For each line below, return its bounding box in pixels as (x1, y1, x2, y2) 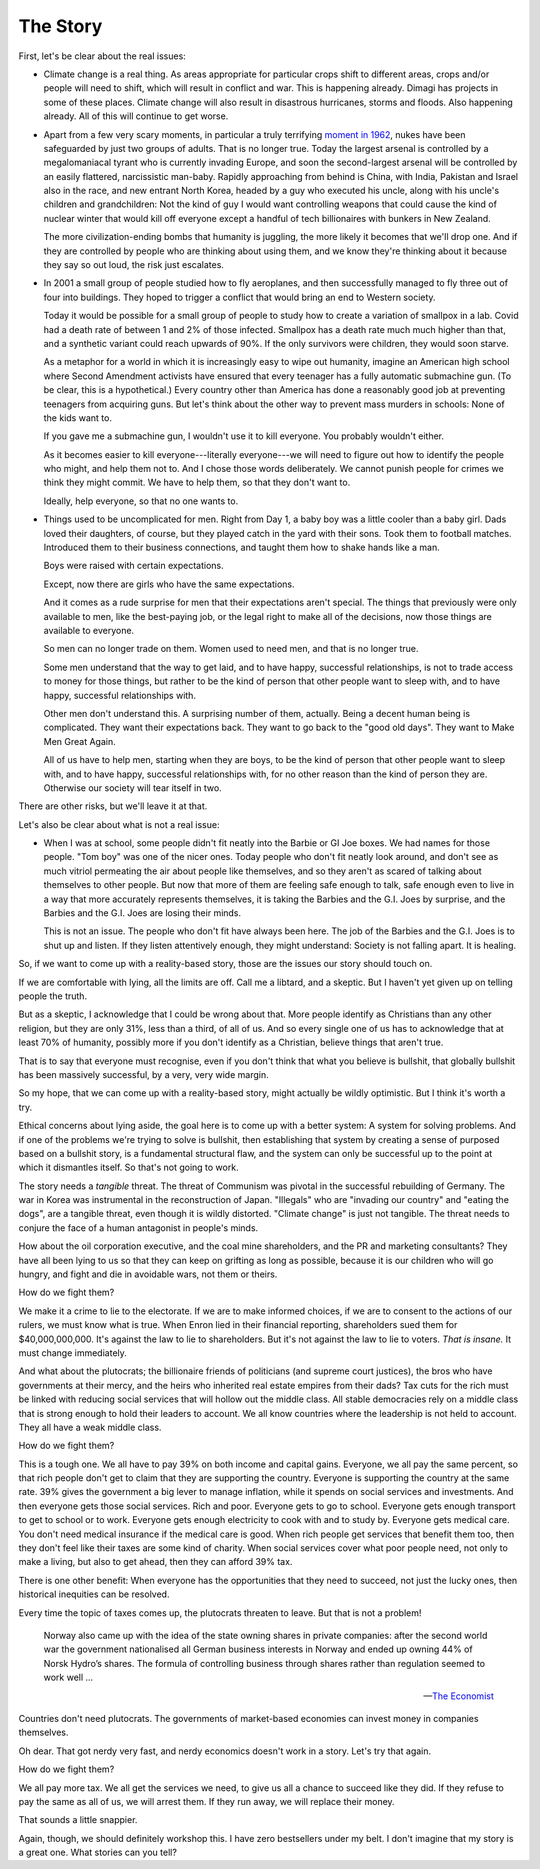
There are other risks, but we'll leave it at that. (18, 800, 208, 812)
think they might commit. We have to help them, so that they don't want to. (43, 476, 351, 489)
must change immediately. (18, 1346, 127, 1359)
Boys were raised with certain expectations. (43, 560, 224, 572)
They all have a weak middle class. (18, 1421, 162, 1433)
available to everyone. (43, 625, 135, 636)
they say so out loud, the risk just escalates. (43, 259, 225, 271)
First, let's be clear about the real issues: (18, 50, 187, 62)
